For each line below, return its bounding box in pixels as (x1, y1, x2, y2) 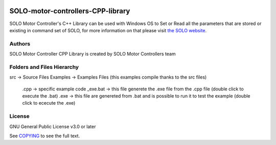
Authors (9, 40, 31, 47)
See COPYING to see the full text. (9, 133, 80, 139)
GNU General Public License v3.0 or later (9, 123, 96, 130)
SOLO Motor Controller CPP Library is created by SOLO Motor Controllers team (9, 51, 176, 57)
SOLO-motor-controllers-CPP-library (9, 7, 130, 15)
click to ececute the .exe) (22, 100, 76, 106)
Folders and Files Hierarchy (9, 63, 79, 70)
